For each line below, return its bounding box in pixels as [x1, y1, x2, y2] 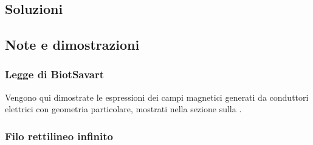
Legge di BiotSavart [5, 67, 105, 82]
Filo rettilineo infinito [5, 128, 113, 143]
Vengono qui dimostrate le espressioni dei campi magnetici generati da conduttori [5, 90, 309, 103]
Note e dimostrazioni [5, 35, 140, 54]
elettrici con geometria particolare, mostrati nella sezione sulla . [5, 103, 242, 115]
